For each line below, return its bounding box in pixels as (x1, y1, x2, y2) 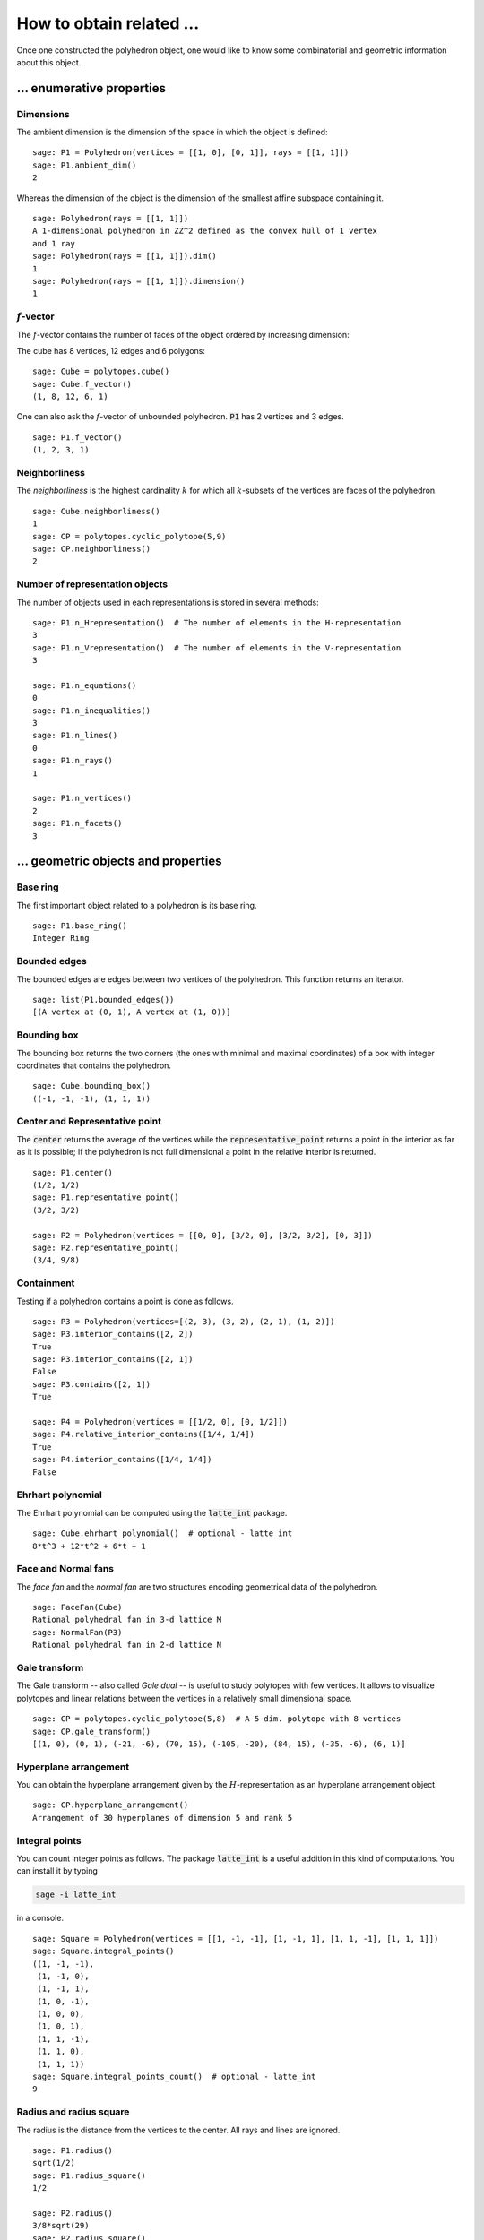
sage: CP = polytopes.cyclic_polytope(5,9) (32, 531, 227, 541)
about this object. (16, 56, 82, 67)
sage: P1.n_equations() (32, 680, 137, 690)
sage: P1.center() (32, 1167, 114, 1177)
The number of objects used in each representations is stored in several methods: (16, 597, 319, 607)
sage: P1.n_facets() (32, 818, 123, 829)
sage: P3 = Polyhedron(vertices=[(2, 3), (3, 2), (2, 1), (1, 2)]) (32, 1316, 335, 1326)
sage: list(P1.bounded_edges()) (32, 995, 175, 1004)
